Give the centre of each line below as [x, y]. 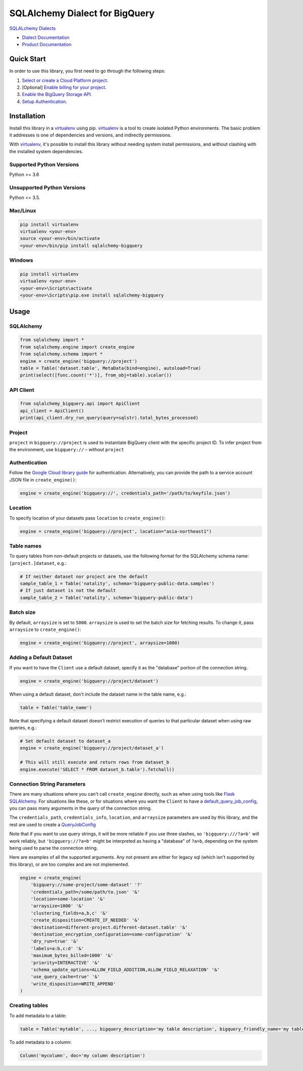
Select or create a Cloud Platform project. [65, 80]
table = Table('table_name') [56, 708]
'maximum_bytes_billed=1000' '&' [72, 956]
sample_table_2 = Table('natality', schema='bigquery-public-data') [107, 598]
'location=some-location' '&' [68, 899]
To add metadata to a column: [40, 1042]
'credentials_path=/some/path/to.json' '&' [85, 892]
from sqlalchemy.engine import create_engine [77, 347]
